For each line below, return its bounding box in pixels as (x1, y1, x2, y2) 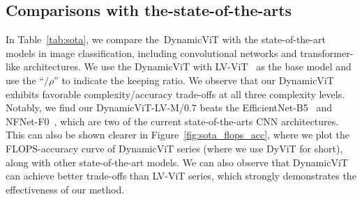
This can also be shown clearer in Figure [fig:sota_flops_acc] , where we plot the (6, 127, 350, 142)
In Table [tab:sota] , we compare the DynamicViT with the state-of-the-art (6, 32, 326, 47)
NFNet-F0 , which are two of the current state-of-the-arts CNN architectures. (6, 113, 339, 128)
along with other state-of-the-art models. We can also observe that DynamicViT (6, 154, 348, 169)
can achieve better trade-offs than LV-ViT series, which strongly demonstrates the (6, 168, 356, 183)
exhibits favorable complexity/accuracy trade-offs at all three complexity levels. (6, 86, 345, 101)
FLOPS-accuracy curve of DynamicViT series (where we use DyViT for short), (6, 141, 343, 155)
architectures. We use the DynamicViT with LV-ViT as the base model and (23, 59, 352, 74)
